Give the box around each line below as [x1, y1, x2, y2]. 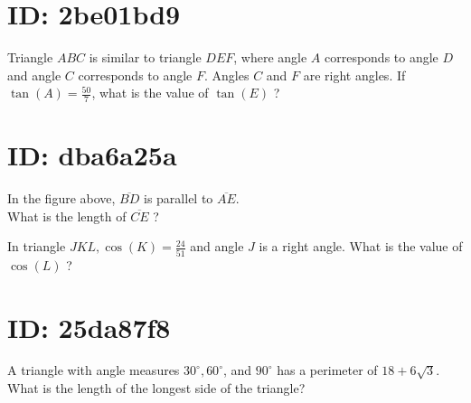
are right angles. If [303, 65, 406, 84]
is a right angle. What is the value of [259, 237, 463, 256]
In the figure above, [7, 189, 116, 208]
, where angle [233, 48, 307, 67]
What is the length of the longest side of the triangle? [7, 379, 306, 398]
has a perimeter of [277, 361, 378, 380]
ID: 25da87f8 [7, 308, 171, 345]
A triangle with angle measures [7, 361, 180, 380]
